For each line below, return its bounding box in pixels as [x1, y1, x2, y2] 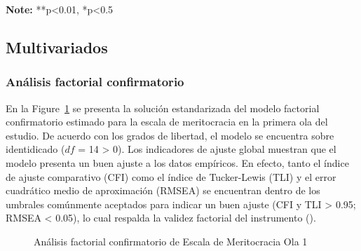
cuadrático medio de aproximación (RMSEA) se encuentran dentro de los [6, 183, 320, 198]
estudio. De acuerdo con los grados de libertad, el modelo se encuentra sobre [6, 128, 334, 142]
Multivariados [6, 36, 108, 57]
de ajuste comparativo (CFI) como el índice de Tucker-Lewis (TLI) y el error [6, 169, 336, 184]
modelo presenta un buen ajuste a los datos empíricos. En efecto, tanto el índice [6, 155, 349, 170]
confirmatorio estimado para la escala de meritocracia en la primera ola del [6, 114, 328, 129]
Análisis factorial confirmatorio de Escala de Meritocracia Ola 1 [34, 233, 308, 248]
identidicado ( [6, 142, 65, 156]
